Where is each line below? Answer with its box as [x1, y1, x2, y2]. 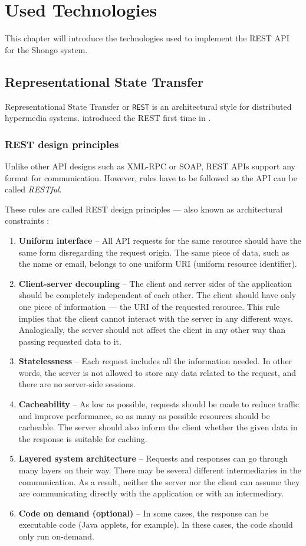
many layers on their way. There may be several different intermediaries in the [18, 464, 301, 476]
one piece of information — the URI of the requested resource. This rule [18, 300, 280, 312]
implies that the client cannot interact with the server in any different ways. [18, 312, 293, 324]
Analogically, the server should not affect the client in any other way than [18, 323, 285, 336]
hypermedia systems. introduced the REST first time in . [5, 112, 211, 124]
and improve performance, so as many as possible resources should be [18, 409, 270, 421]
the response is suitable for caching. [18, 432, 147, 444]
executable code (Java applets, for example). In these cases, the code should [18, 518, 293, 531]
